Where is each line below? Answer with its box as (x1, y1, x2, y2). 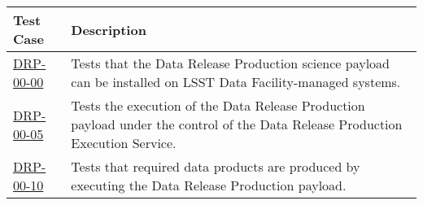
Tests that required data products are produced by (71, 157, 360, 176)
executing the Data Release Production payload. (71, 176, 347, 194)
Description (71, 20, 146, 39)
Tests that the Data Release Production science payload (71, 54, 390, 72)
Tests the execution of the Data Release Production (71, 96, 365, 115)
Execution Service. (71, 133, 177, 152)
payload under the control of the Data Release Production (71, 115, 403, 133)
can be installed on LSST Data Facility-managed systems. (71, 72, 401, 91)
